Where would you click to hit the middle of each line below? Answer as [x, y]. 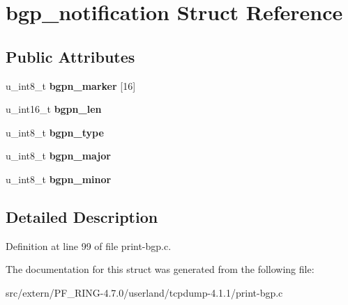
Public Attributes [70, 56]
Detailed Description [82, 216]
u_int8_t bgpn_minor [59, 179]
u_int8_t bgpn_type [55, 132]
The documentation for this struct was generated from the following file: [160, 269]
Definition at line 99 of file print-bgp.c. [89, 245]
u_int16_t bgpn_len [54, 109]
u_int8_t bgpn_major [58, 156]
